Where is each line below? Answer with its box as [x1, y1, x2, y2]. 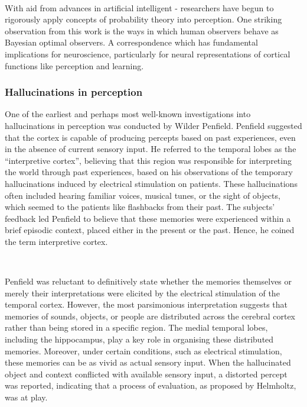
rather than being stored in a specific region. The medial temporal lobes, [5, 321, 268, 334]
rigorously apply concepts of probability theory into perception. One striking [5, 13, 282, 25]
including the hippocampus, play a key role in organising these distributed [5, 333, 274, 345]
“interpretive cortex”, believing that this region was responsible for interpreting [5, 154, 292, 166]
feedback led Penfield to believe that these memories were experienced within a [5, 212, 291, 224]
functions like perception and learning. [5, 59, 144, 72]
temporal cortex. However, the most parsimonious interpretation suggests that [5, 298, 288, 311]
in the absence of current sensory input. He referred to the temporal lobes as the [5, 143, 296, 155]
